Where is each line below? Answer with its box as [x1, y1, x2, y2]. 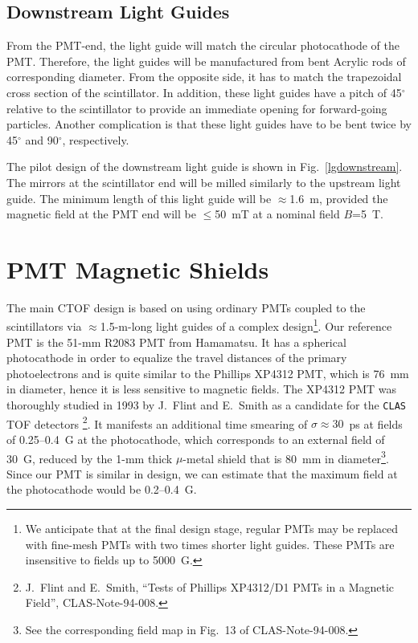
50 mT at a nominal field [215, 206, 340, 222]
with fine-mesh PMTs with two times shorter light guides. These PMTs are [25, 535, 395, 552]
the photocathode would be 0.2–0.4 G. [6, 481, 197, 498]
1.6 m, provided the [289, 189, 388, 206]
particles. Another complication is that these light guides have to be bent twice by [6, 116, 412, 132]
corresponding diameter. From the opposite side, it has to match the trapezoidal [6, 68, 402, 85]
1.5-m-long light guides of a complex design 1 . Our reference [100, 315, 392, 335]
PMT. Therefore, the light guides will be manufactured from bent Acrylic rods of [6, 52, 406, 69]
